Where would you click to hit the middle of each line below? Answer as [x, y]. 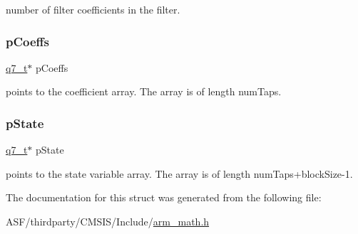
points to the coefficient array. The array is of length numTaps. [144, 91]
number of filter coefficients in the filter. [93, 9]
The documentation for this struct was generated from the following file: [164, 197]
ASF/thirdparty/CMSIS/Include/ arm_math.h [108, 221]
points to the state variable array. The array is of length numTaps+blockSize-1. [179, 173]
